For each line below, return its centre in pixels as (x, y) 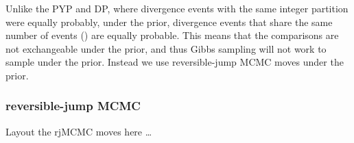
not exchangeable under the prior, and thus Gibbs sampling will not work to (166, 48)
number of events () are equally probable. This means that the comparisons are (172, 35)
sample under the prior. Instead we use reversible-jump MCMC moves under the (175, 62)
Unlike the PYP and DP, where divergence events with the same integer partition (177, 8)
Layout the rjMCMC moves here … (79, 131)
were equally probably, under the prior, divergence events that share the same (169, 22)
